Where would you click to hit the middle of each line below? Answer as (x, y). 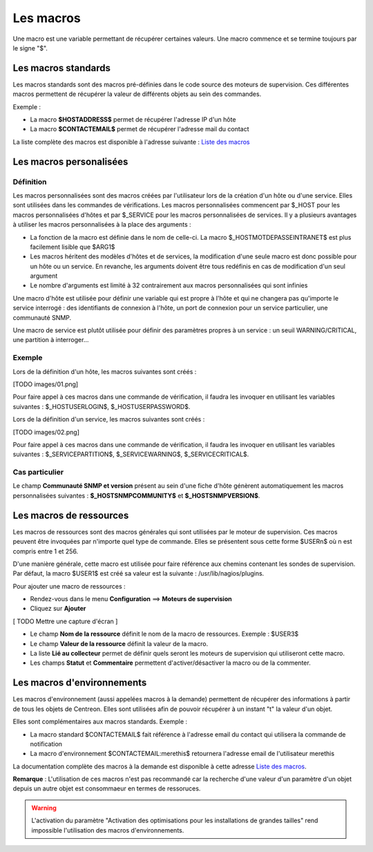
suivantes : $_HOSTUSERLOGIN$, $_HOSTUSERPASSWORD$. (102, 406)
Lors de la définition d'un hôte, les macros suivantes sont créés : (105, 371)
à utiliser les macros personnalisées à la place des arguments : (102, 225)
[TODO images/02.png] (46, 432)
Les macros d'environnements (80, 683)
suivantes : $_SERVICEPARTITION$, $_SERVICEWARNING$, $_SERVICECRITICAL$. (131, 454)
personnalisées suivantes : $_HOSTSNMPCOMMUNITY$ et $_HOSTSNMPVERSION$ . (136, 495)
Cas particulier (38, 472)
